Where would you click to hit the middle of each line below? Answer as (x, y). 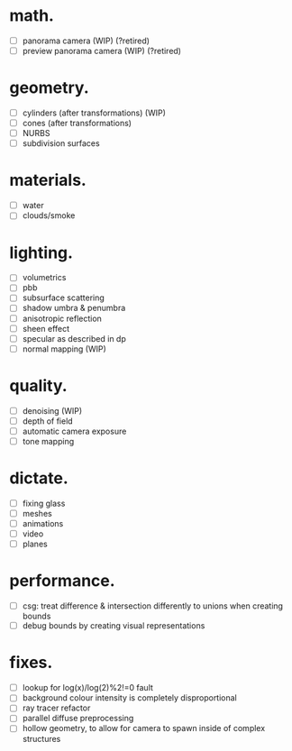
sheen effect (46, 328)
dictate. (39, 478)
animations (43, 523)
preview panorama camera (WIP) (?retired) (102, 51)
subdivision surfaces (61, 143)
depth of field (48, 421)
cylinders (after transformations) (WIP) (94, 113)
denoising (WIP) (52, 410)
